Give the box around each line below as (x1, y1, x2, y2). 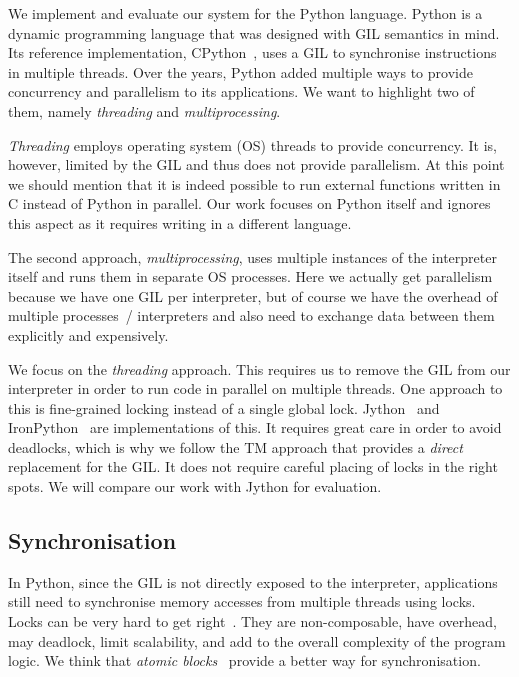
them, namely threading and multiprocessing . (8, 100, 281, 121)
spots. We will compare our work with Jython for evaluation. (8, 476, 382, 497)
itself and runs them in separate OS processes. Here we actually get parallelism (8, 266, 493, 287)
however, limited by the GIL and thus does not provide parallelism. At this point (8, 154, 505, 175)
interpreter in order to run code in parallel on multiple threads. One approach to (8, 378, 503, 399)
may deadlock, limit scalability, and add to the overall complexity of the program (8, 630, 506, 651)
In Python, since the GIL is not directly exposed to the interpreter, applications (8, 571, 498, 592)
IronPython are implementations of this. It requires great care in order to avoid (8, 417, 502, 438)
